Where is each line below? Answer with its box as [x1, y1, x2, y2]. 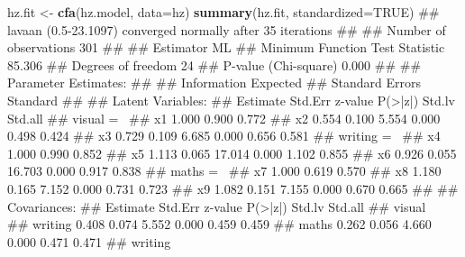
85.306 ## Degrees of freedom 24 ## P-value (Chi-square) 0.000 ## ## [7, 55, 422, 74]
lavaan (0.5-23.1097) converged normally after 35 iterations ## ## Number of [7, 20, 446, 39]
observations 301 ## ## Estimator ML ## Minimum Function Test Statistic [7, 38, 445, 57]
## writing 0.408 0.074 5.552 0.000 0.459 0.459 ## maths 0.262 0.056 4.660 [7, 215, 432, 234]
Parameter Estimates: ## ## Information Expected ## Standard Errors [7, 73, 422, 92]
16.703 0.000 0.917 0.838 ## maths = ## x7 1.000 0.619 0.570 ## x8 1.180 [7, 161, 442, 180]
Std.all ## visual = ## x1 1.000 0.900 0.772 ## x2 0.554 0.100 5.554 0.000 [7, 108, 441, 127]
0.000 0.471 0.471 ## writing [7, 232, 171, 251]
